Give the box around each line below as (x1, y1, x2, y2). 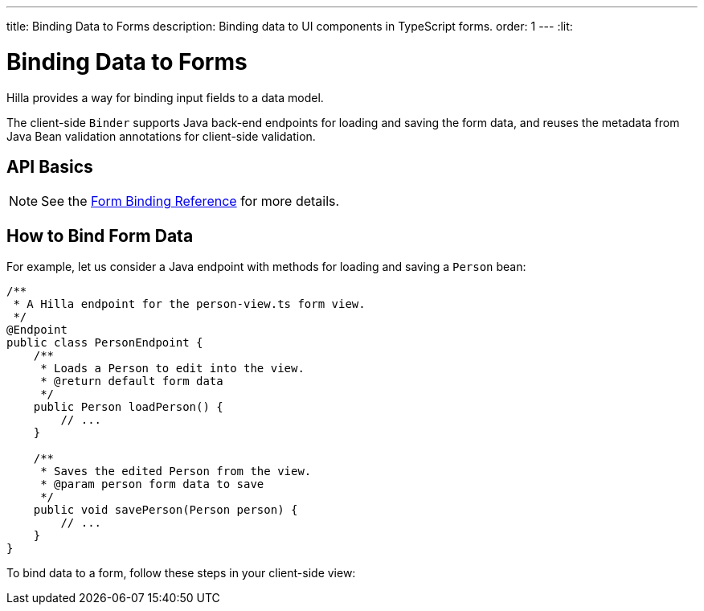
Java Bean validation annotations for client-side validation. (6, 129, 316, 143)
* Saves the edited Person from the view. (40, 465, 312, 478)
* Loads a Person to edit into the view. (40, 362, 305, 375)
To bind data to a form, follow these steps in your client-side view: (6, 566, 356, 580)
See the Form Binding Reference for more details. (41, 193, 340, 210)
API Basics (6, 156, 93, 177)
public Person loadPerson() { (33, 400, 223, 414)
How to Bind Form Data (6, 225, 194, 246)
